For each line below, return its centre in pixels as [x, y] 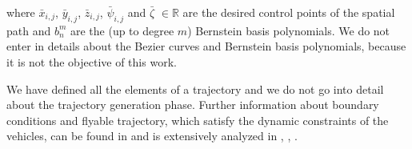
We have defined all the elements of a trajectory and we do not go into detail [195, 89]
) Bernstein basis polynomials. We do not [289, 30]
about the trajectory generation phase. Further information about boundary [193, 105]
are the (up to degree [122, 30]
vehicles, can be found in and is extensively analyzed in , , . [152, 136]
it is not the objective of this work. [92, 61]
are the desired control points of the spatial [289, 12]
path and [29, 30]
